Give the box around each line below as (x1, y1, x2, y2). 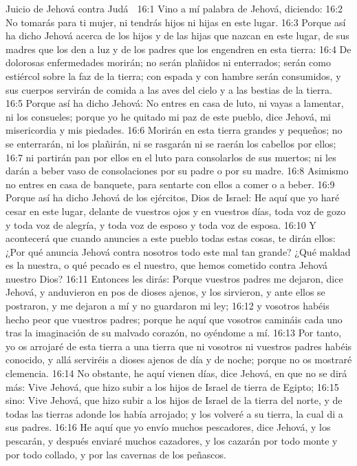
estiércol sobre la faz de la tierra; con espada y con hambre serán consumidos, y (6, 68, 341, 83)
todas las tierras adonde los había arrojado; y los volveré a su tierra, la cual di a (6, 406, 343, 421)
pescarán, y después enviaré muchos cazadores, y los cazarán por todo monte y (6, 434, 338, 447)
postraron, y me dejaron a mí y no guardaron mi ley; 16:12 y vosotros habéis (6, 298, 329, 313)
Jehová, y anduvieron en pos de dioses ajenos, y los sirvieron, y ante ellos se (6, 285, 325, 299)
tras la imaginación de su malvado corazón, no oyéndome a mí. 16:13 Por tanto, (6, 325, 342, 340)
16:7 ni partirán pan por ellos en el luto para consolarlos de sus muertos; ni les (6, 150, 336, 164)
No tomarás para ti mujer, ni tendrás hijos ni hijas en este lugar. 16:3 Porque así (6, 14, 346, 29)
